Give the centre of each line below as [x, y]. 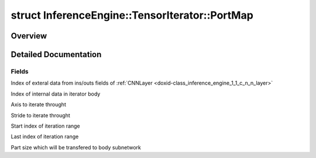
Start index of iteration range [45, 126]
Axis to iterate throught [39, 104]
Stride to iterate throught [40, 115]
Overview [29, 36]
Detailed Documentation [56, 55]
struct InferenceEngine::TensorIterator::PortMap [132, 15]
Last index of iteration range [45, 136]
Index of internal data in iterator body [56, 94]
